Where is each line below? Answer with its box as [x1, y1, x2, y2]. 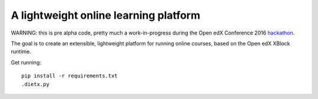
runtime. [11, 48, 32, 55]
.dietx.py [21, 81, 49, 87]
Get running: [11, 59, 41, 66]
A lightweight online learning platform [11, 9, 200, 22]
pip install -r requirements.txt [21, 73, 118, 79]
